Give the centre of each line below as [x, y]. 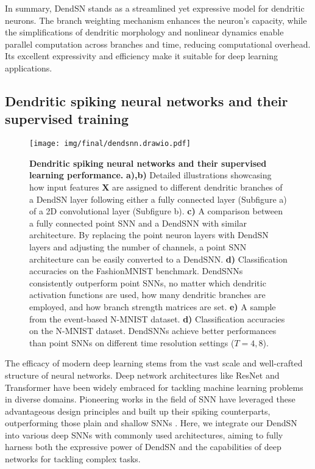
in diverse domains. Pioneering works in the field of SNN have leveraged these [150, 399]
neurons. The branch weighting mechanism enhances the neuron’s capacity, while [156, 20]
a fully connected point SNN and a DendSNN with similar [138, 223]
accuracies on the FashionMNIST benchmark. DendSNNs [136, 271]
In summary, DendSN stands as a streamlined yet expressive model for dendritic [155, 8]
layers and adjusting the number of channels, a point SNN [138, 246]
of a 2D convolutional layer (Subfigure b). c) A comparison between [156, 211]
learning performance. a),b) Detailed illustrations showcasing [150, 175]
